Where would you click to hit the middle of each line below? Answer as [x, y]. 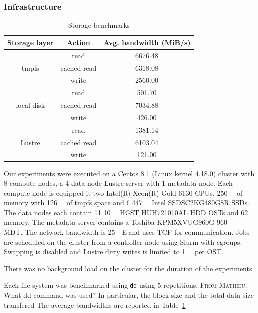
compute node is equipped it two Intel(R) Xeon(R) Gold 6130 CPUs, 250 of [123, 193]
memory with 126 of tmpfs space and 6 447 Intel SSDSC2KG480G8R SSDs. [127, 203]
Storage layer [31, 42]
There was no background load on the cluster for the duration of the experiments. [129, 268]
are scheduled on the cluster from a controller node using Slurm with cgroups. [123, 241]
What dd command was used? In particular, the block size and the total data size [129, 295]
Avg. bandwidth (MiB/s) [147, 42]
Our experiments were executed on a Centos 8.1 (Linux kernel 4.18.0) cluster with [129, 173]
